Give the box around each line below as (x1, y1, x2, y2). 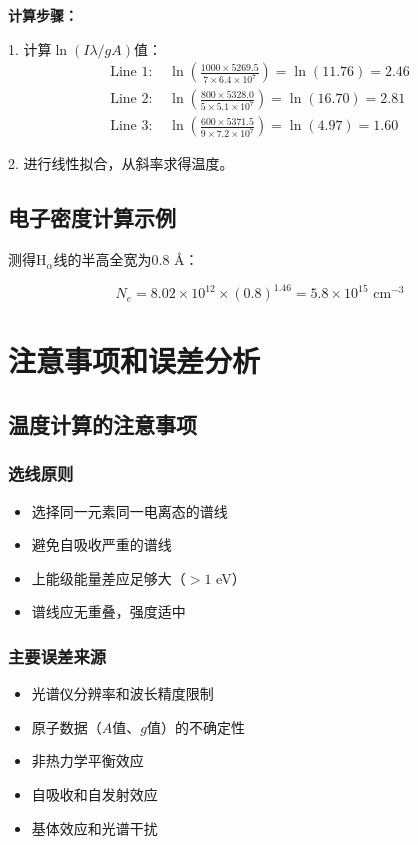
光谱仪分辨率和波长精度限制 (31, 683, 214, 704)
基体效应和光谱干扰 (31, 817, 158, 838)
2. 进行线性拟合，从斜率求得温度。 (8, 153, 234, 174)
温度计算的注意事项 (8, 408, 197, 439)
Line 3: (110, 119, 153, 134)
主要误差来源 (8, 643, 107, 668)
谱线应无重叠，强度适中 (31, 601, 186, 622)
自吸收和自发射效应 (31, 783, 158, 804)
